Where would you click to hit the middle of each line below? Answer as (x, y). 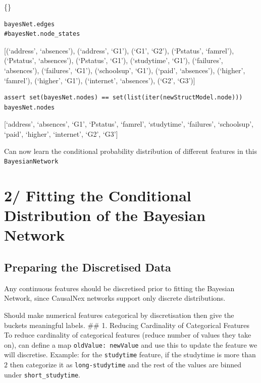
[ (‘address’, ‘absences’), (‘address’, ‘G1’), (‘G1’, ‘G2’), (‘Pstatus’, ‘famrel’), (119, 50)
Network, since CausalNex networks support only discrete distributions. (115, 298)
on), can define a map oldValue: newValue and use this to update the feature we (131, 344)
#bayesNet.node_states (42, 34)
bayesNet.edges (30, 24)
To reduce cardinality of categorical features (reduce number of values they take (128, 335)
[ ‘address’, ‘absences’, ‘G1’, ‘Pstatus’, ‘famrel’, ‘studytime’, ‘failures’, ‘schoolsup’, (129, 124)
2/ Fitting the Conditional (98, 195)
